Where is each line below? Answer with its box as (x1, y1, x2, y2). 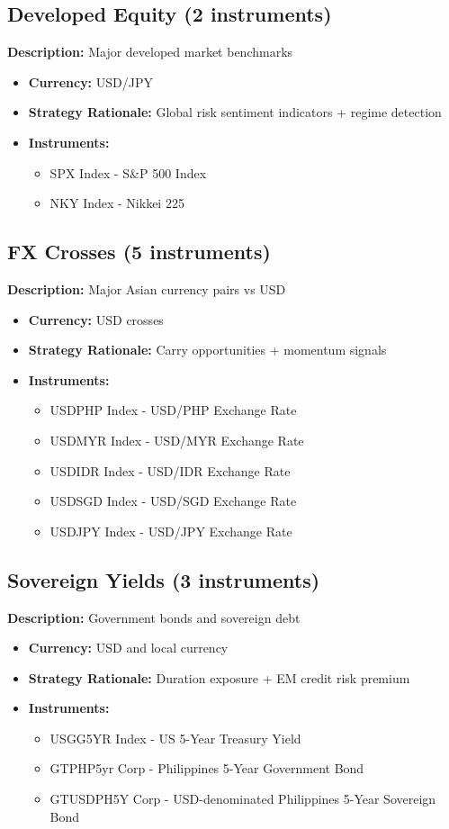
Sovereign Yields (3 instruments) (7, 565, 320, 593)
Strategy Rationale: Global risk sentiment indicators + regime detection (28, 103, 442, 122)
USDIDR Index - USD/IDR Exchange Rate (49, 461, 291, 480)
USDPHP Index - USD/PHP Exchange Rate (49, 401, 297, 419)
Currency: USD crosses (28, 310, 164, 329)
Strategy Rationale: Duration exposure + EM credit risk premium (28, 668, 410, 687)
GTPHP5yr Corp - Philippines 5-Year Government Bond (49, 759, 364, 778)
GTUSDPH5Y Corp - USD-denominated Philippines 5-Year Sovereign (49, 789, 436, 808)
